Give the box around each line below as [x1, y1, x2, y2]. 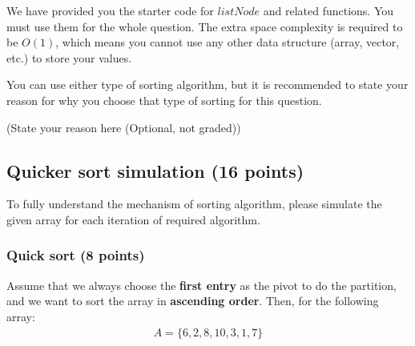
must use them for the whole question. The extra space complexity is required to [6, 18, 403, 34]
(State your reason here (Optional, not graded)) [6, 119, 241, 135]
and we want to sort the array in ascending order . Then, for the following [6, 292, 379, 309]
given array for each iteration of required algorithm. [6, 211, 260, 227]
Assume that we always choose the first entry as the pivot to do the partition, [6, 276, 397, 293]
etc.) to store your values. [6, 49, 132, 66]
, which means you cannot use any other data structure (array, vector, [55, 34, 400, 50]
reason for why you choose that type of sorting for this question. [6, 91, 322, 108]
